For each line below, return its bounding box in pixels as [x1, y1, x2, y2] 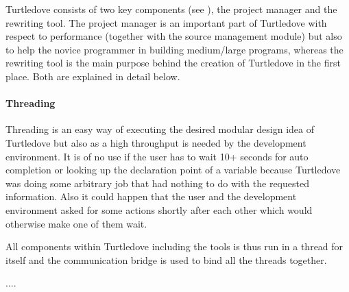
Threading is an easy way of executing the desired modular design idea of [5, 122, 314, 136]
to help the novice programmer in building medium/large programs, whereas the [5, 42, 344, 56]
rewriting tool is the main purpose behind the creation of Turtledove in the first [5, 56, 341, 70]
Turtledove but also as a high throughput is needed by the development [5, 135, 306, 149]
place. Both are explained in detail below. [5, 69, 180, 83]
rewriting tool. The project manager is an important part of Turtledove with [5, 15, 327, 29]
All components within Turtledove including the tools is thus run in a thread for [5, 239, 344, 254]
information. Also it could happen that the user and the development [5, 189, 297, 204]
